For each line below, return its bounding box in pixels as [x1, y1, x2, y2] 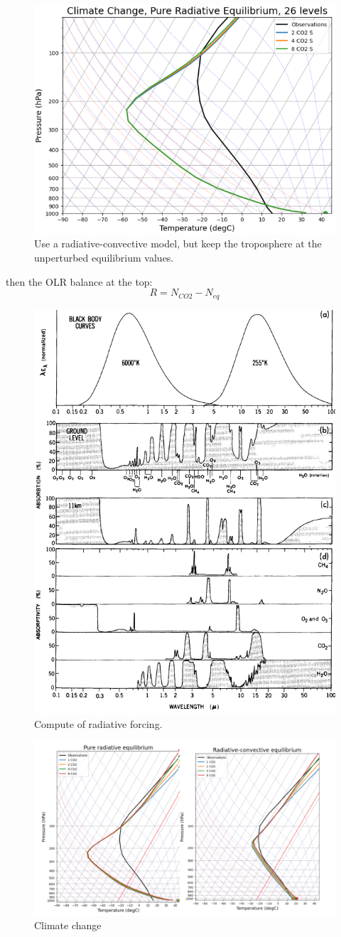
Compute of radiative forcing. [34, 716, 163, 731]
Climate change [34, 918, 102, 933]
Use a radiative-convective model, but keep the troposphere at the [34, 236, 322, 251]
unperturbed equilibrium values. [34, 250, 174, 264]
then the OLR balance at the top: [6, 274, 153, 289]
